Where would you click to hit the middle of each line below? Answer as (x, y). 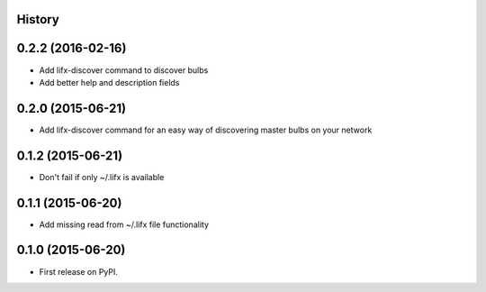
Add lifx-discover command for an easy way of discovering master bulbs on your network (206, 130)
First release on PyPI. (79, 271)
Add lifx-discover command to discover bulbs (124, 70)
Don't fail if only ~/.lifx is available (102, 177)
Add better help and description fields (109, 82)
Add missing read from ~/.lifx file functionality (124, 224)
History (38, 19)
